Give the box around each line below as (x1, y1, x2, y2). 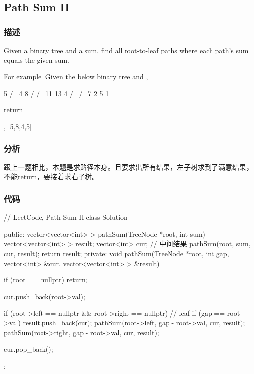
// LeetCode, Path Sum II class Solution (4, 212, 127, 222)
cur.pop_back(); (4, 344, 53, 354)
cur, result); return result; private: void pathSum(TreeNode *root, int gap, (4, 248, 229, 258)
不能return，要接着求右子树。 (4, 171, 99, 182)
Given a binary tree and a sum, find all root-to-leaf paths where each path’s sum (4, 45, 249, 55)
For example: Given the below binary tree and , (4, 71, 148, 82)
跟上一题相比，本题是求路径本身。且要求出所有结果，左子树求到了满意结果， (4, 161, 253, 172)
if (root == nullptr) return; (4, 274, 87, 285)
